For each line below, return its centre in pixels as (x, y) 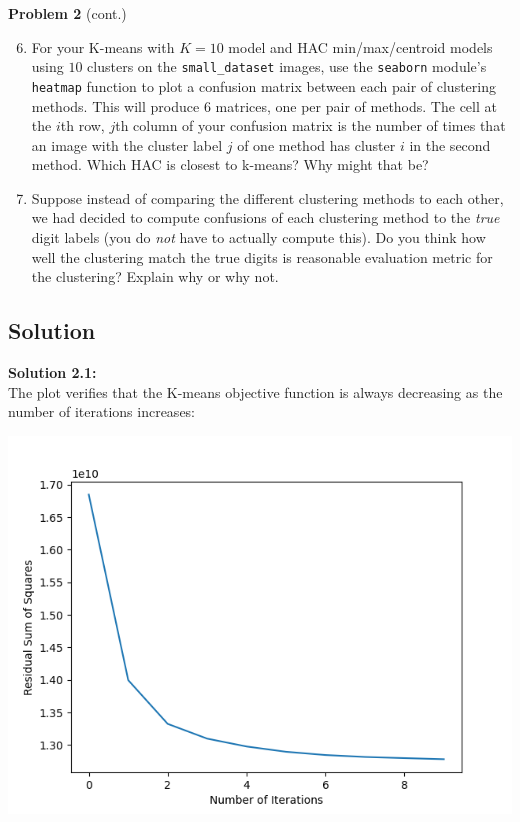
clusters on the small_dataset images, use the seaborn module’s (287, 66)
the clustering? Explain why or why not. (155, 276)
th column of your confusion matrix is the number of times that (310, 125)
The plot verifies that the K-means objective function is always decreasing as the (255, 391)
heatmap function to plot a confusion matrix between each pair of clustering (263, 85)
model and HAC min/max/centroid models (360, 46)
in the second (450, 144)
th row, (82, 125)
